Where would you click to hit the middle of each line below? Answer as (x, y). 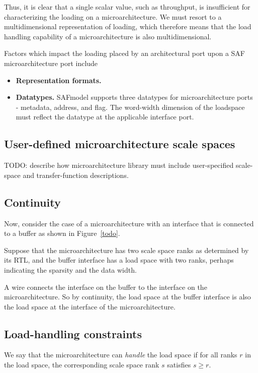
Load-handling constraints (73, 333)
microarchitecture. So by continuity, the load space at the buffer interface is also (127, 297)
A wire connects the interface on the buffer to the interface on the (106, 287)
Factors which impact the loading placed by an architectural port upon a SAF (124, 53)
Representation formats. (59, 80)
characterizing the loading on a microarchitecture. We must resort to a (113, 16)
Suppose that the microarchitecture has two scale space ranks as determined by (126, 250)
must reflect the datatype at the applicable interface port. (105, 117)
